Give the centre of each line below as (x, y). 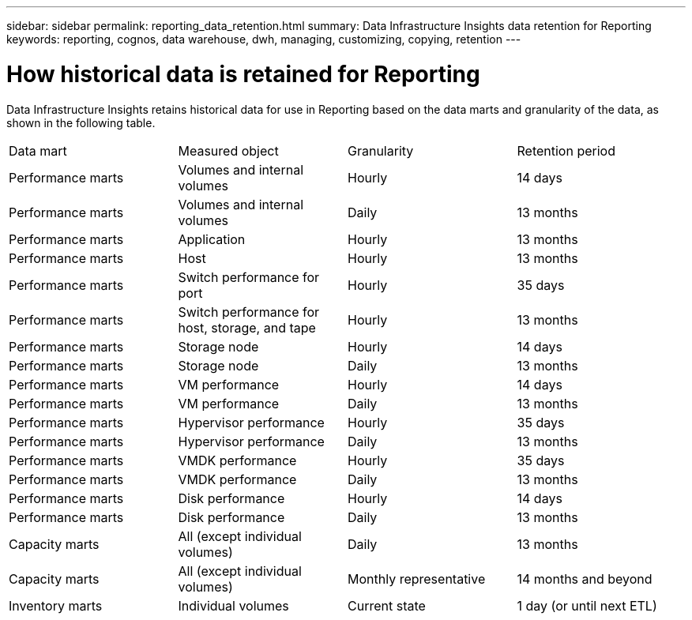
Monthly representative (417, 579)
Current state (387, 605)
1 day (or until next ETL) (587, 605)
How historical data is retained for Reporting (243, 74)
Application (212, 239)
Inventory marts (56, 605)
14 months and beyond (585, 579)
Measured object (228, 150)
